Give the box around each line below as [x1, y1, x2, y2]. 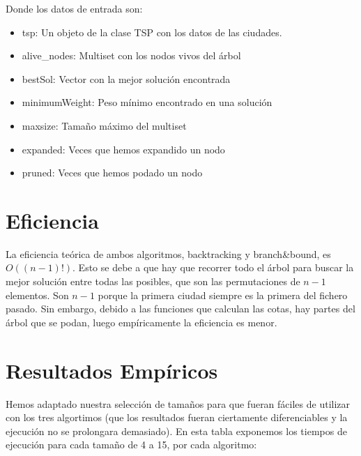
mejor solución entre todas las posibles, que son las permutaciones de [6, 274, 300, 289]
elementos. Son [6, 287, 69, 302]
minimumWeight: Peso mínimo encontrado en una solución [22, 95, 272, 109]
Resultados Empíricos [6, 356, 218, 384]
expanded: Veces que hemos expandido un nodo [22, 142, 225, 156]
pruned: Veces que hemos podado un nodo [22, 165, 203, 180]
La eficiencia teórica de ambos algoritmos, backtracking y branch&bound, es [6, 246, 331, 261]
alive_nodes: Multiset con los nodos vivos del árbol [22, 48, 241, 63]
